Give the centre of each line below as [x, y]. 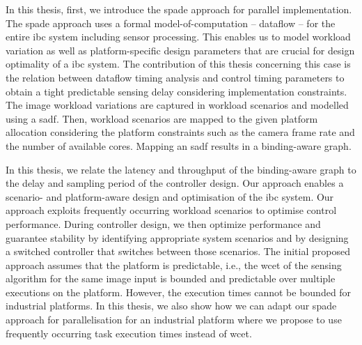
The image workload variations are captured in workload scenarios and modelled [177, 105]
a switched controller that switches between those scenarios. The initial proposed [178, 251]
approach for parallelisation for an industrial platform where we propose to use [174, 320]
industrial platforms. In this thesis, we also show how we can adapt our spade [171, 306]
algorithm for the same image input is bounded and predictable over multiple [171, 278]
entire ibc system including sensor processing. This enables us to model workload [178, 37]
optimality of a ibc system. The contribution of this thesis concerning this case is [178, 64]
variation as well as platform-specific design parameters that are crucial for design [180, 50]
